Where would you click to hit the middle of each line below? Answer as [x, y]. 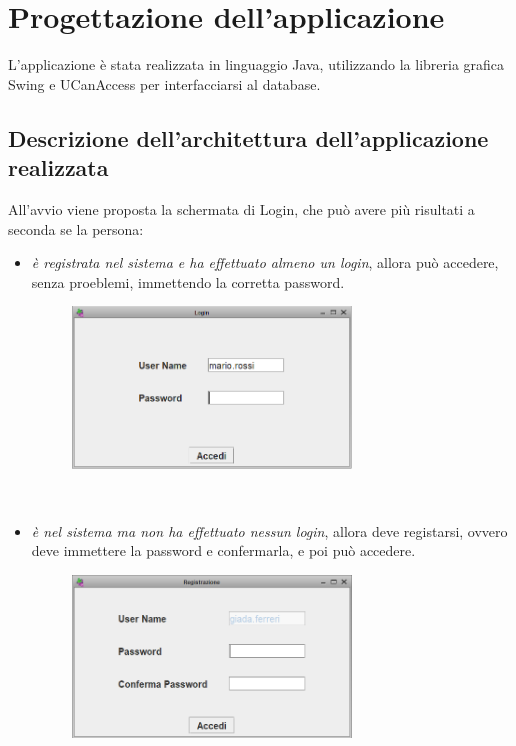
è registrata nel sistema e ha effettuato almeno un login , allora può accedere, [265, 262]
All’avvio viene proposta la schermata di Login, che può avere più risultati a [241, 208]
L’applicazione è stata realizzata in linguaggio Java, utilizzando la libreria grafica [256, 64]
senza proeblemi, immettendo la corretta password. [188, 281]
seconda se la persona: [76, 228]
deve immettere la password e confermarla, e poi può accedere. [223, 550]
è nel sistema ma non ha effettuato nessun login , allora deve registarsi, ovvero [269, 530]
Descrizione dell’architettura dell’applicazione [248, 137]
